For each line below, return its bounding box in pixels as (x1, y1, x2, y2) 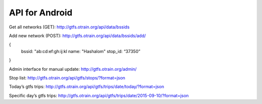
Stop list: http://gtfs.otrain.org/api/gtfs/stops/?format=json (9, 75, 126, 80)
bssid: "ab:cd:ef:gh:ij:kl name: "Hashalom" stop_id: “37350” (21, 48, 141, 54)
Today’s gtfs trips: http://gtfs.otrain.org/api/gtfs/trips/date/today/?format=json (9, 84, 164, 90)
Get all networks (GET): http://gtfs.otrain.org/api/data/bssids (9, 24, 130, 30)
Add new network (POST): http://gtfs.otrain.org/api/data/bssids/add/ (9, 33, 146, 39)
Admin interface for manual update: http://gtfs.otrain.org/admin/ (9, 66, 137, 72)
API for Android (9, 7, 73, 18)
